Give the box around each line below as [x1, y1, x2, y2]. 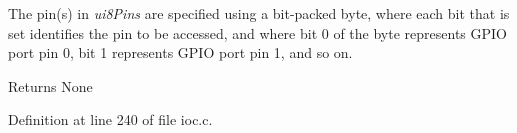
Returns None [8, 75, 93, 96]
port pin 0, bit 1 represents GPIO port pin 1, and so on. [8, 42, 353, 63]
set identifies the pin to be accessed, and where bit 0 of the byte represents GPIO [8, 22, 507, 43]
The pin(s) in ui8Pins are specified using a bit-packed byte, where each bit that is [8, 3, 510, 23]
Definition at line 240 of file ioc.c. [8, 109, 213, 130]
